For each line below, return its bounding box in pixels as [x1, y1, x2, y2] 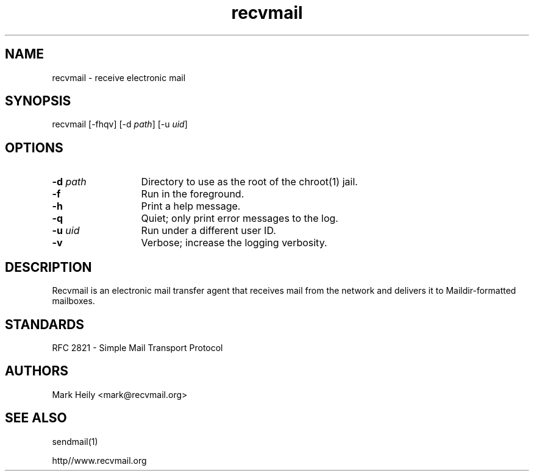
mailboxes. [52, 296, 95, 307]
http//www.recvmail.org [52, 455, 147, 466]
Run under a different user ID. [141, 224, 276, 237]
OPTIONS [5, 140, 63, 155]
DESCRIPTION [5, 259, 92, 275]
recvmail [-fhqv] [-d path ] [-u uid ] [52, 119, 188, 130]
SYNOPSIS [5, 93, 71, 109]
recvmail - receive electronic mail [52, 72, 186, 83]
